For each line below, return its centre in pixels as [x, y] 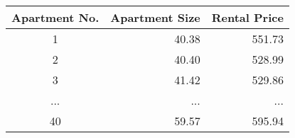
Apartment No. [55, 17]
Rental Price [247, 17]
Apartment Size [155, 17]
